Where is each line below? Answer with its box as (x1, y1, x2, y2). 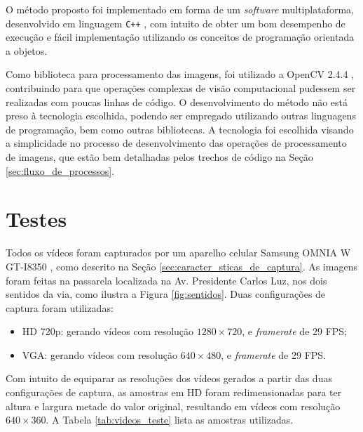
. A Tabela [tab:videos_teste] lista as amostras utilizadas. (46, 412, 294, 427)
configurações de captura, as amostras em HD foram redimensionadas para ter (6, 385, 342, 400)
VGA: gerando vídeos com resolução (22, 347, 177, 362)
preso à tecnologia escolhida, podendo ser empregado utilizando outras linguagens (6, 108, 356, 123)
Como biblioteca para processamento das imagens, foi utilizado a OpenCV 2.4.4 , (6, 67, 354, 81)
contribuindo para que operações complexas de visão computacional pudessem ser (6, 81, 356, 96)
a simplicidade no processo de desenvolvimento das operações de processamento (6, 136, 347, 150)
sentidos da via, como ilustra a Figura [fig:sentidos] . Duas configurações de (6, 287, 326, 301)
